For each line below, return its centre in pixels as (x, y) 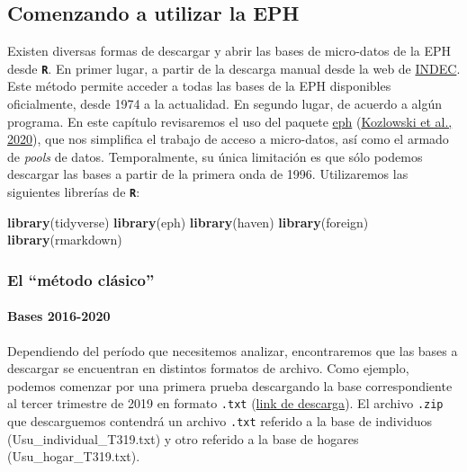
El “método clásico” (81, 279)
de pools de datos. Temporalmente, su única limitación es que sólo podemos (215, 156)
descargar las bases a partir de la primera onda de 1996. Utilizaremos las (208, 174)
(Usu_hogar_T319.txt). (74, 456)
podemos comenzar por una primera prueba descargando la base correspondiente (230, 385)
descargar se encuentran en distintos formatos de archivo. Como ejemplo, (208, 368)
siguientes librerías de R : (74, 192)
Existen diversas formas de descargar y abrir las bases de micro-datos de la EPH (229, 51)
